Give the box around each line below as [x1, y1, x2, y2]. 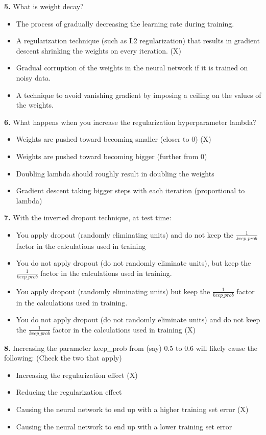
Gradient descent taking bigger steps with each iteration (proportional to [16, 185, 245, 196]
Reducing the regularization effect [16, 387, 122, 397]
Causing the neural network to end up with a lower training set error [16, 421, 232, 431]
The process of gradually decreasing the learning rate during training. [16, 18, 234, 29]
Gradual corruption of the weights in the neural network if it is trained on [16, 62, 248, 73]
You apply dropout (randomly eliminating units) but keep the [16, 286, 210, 296]
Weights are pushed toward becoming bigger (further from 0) [16, 150, 207, 161]
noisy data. [16, 72, 51, 83]
